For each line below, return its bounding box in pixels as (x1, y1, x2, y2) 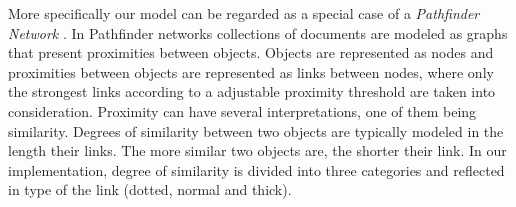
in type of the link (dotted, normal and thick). (8, 179, 292, 200)
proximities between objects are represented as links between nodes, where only (8, 61, 494, 82)
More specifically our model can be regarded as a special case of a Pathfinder (8, 3, 480, 23)
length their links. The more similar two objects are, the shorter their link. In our (8, 140, 507, 161)
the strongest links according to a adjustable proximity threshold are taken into (8, 81, 496, 102)
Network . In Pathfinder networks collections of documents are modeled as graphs (8, 22, 508, 43)
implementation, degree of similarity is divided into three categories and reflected (8, 159, 505, 180)
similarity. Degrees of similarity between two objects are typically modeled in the (8, 120, 504, 141)
